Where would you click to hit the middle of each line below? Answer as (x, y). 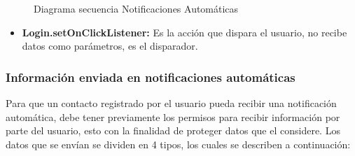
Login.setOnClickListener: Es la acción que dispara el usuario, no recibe (185, 32)
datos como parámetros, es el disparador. (110, 46)
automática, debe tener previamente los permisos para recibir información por (173, 116)
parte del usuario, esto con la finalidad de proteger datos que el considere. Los (173, 130)
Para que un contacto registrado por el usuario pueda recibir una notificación (171, 103)
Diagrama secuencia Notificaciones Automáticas (136, 8)
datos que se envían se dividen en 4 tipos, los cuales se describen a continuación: (178, 144)
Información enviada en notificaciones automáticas (151, 77)
